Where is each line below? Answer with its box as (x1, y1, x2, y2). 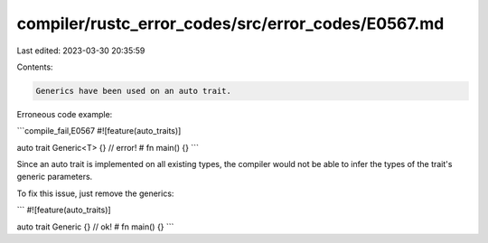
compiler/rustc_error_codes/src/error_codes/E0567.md (16, 14, 445, 33)
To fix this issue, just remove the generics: (16, 188, 174, 199)
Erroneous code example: (16, 108, 113, 119)
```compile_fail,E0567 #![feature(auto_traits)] (16, 126, 182, 136)
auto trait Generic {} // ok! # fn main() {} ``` (16, 221, 174, 232)
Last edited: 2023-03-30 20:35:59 (16, 45, 145, 56)
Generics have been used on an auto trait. (35, 86, 232, 96)
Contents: (16, 61, 53, 72)
